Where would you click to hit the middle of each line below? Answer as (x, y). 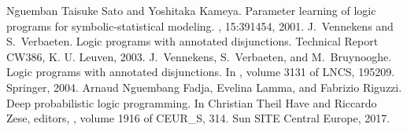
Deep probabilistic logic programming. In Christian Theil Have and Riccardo (192, 102)
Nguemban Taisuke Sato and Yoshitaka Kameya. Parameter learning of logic (191, 10)
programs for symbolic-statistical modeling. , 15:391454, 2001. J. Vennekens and (200, 25)
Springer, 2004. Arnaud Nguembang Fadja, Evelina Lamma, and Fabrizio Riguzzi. (204, 87)
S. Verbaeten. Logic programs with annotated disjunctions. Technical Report (192, 41)
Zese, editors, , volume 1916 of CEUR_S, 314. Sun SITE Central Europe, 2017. (198, 118)
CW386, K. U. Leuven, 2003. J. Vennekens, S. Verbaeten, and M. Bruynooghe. (199, 56)
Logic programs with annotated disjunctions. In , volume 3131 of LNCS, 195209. (201, 72)
